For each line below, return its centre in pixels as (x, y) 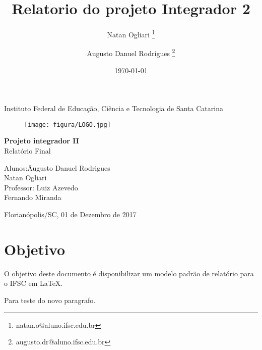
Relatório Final (27, 151)
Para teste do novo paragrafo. (50, 300)
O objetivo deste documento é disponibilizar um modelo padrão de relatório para (129, 273)
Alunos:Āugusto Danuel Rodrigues (57, 167)
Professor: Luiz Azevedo (41, 187)
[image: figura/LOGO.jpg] (68, 124)
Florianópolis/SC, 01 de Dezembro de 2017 (70, 214)
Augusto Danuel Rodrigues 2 (131, 53)
